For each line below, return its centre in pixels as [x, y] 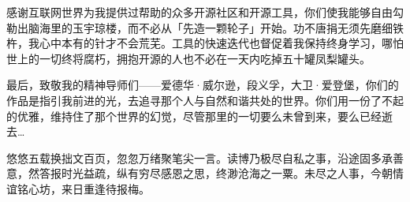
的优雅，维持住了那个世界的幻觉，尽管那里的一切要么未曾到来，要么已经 [194, 116]
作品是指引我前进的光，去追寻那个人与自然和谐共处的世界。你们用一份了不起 [205, 100]
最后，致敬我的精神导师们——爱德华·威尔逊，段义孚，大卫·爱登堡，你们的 [203, 85]
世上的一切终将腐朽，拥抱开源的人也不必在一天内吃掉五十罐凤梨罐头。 [188, 58]
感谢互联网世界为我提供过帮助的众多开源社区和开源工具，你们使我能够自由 [199, 12]
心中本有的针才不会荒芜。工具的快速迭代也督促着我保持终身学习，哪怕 [221, 43]
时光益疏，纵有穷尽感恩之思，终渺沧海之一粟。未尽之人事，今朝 [227, 173]
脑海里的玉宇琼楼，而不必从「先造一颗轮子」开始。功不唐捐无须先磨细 [210, 27]
